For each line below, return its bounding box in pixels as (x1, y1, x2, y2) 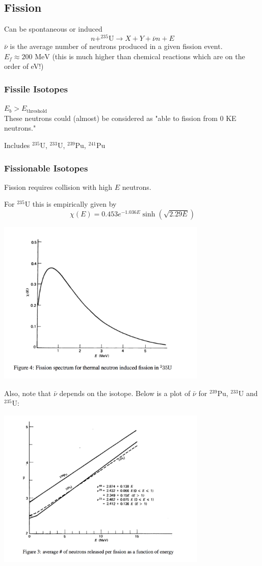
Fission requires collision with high (4, 181, 113, 192)
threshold (27, 108, 47, 114)
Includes (4, 140, 30, 151)
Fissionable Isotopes (4, 161, 88, 174)
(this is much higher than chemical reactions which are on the (52, 51, 245, 61)
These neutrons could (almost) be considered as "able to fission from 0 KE (4, 112, 237, 123)
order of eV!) (4, 61, 44, 71)
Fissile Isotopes (4, 83, 68, 95)
